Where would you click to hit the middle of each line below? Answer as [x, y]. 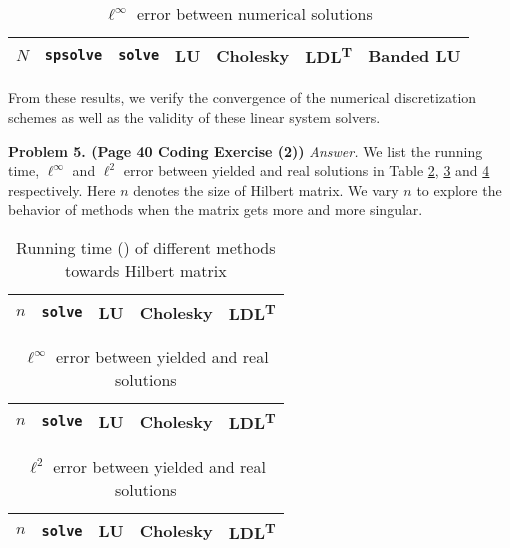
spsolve [73, 55]
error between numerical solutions [254, 13]
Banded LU [414, 55]
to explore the [459, 189]
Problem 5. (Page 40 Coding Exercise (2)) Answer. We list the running [245, 150]
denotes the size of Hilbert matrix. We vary [266, 189]
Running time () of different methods [146, 247]
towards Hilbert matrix [146, 270]
